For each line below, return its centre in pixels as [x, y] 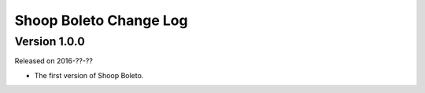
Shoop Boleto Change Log [101, 20]
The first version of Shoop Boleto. [89, 75]
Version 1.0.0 [50, 41]
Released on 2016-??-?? [54, 61]
